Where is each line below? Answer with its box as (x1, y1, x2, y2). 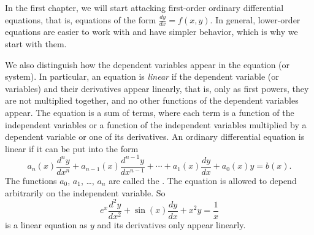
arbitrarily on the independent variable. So (5, 186, 166, 199)
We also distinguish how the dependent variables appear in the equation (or (5, 58, 290, 71)
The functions (5, 174, 57, 187)
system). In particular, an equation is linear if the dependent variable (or (5, 70, 279, 83)
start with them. (5, 37, 67, 50)
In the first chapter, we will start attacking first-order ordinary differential (5, 1, 284, 13)
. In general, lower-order (210, 13, 301, 26)
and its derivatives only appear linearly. (97, 218, 246, 231)
